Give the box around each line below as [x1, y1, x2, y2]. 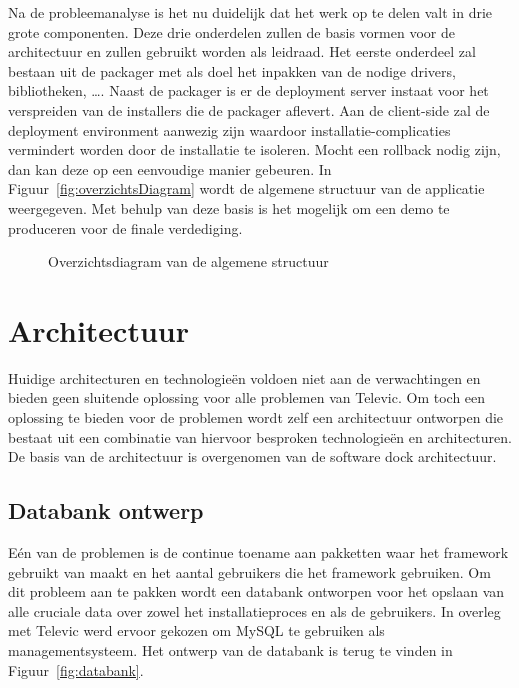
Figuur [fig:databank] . [8, 659, 144, 680]
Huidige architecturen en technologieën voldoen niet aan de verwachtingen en [8, 367, 481, 388]
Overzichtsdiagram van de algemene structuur [48, 251, 329, 272]
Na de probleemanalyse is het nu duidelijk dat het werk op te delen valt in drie [8, 2, 493, 22]
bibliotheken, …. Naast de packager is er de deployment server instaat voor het [8, 80, 489, 101]
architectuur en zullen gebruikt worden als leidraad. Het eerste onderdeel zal [8, 41, 476, 62]
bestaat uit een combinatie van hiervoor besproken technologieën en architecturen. [8, 426, 512, 447]
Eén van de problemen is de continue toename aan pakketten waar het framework [8, 542, 509, 563]
